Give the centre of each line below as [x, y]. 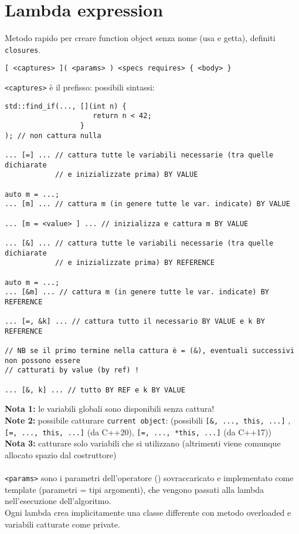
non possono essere [43, 360]
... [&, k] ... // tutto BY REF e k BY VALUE [95, 390]
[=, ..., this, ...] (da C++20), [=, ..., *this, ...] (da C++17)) [138, 431]
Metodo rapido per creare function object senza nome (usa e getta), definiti [140, 38]
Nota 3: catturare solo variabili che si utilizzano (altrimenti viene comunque [143, 443]
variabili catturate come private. [62, 524]
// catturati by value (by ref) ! [72, 370]
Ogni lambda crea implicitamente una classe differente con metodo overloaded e [148, 512]
